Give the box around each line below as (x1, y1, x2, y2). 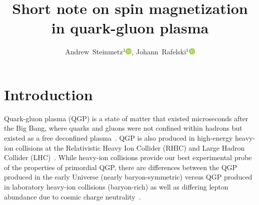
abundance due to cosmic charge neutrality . (4, 191, 141, 202)
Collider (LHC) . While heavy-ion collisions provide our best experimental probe (4, 152, 252, 163)
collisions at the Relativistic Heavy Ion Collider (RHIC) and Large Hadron (15, 142, 245, 153)
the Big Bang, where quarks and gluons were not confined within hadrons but (4, 123, 242, 133)
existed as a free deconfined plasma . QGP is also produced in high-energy (4, 133, 233, 143)
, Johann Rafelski (131, 46, 186, 57)
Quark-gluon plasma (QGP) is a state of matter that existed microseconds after (4, 113, 248, 123)
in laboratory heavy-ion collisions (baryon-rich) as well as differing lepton (4, 182, 228, 192)
